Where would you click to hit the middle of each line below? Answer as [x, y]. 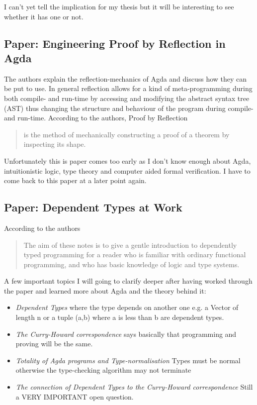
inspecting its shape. [55, 144]
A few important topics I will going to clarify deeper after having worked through [128, 281]
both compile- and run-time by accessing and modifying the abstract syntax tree [127, 98]
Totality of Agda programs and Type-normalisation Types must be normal [128, 360]
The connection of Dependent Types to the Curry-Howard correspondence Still [134, 387]
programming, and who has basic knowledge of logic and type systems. [131, 264]
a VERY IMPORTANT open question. [75, 396]
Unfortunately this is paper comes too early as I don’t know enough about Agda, [128, 160]
